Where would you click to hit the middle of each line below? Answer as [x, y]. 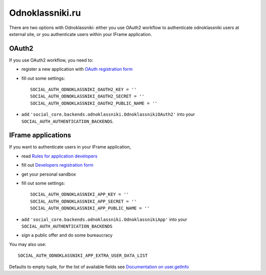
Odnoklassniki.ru [45, 13]
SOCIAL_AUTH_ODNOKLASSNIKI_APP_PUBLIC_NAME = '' [90, 208]
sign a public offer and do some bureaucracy [67, 235]
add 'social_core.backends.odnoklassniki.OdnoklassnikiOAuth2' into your [108, 114]
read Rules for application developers [60, 156]
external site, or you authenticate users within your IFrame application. [81, 34]
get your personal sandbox [49, 174]
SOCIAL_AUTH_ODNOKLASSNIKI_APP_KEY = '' [80, 195]
